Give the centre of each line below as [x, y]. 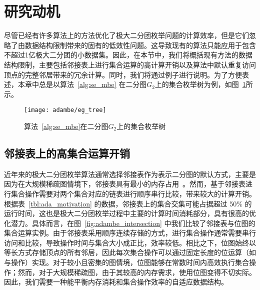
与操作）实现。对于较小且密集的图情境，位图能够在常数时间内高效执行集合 [126, 262]
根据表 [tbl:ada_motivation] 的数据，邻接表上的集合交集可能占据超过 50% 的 [128, 203]
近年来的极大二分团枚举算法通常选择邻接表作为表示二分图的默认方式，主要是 [130, 174]
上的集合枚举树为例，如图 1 [200, 84]
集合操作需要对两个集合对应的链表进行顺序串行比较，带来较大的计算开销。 [133, 193]
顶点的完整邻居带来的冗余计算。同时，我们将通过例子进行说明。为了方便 [123, 74]
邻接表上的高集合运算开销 [67, 153]
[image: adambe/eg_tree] [65, 110]
